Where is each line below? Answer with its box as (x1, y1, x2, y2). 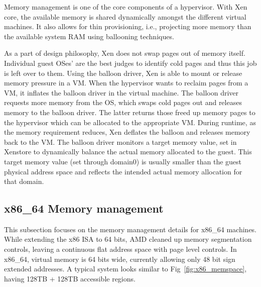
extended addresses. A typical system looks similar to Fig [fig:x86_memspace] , (4, 263, 247, 274)
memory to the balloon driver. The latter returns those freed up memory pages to (4, 107, 255, 117)
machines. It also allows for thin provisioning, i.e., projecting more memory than (4, 21, 251, 32)
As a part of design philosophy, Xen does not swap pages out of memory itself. (4, 48, 245, 58)
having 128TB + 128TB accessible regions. (4, 273, 136, 283)
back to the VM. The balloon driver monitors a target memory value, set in (4, 136, 237, 147)
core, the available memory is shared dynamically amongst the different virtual (4, 11, 246, 22)
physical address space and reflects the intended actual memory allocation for (4, 166, 242, 176)
